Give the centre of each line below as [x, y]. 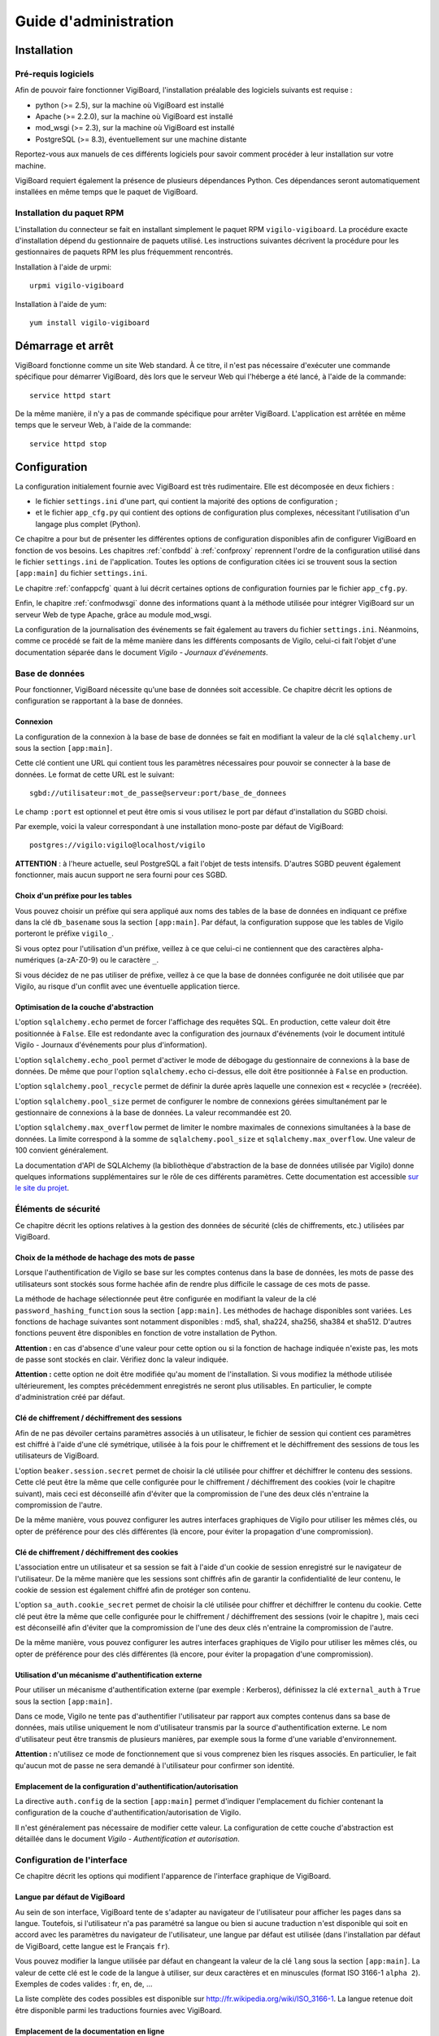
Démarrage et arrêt [64, 346]
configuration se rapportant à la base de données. [99, 701]
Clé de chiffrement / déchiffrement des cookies [97, 1552]
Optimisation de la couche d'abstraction [85, 1007]
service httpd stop [68, 443]
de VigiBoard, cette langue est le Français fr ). [93, 1946]
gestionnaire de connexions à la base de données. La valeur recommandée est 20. [153, 1112]
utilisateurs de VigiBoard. [57, 1456]
